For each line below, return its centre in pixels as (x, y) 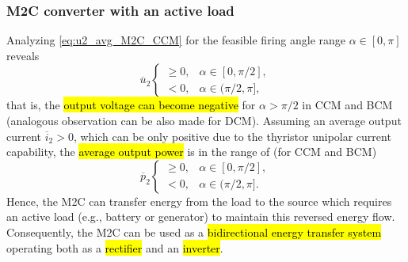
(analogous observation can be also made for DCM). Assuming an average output (204, 120)
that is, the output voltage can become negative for (131, 105)
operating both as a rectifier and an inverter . (115, 247)
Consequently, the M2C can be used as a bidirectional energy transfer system (194, 232)
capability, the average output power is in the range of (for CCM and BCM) (192, 152)
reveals (23, 55)
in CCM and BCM (347, 105)
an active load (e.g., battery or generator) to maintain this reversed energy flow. (201, 216)
